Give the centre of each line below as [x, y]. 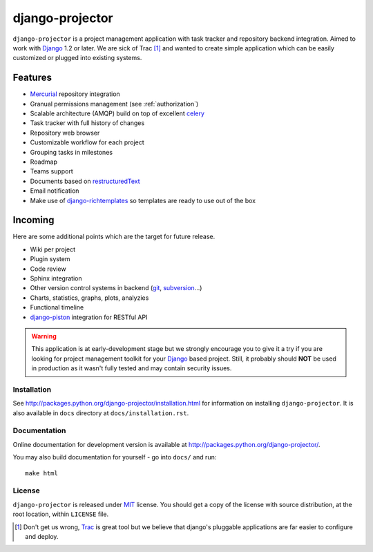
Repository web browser [65, 133]
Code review [48, 269]
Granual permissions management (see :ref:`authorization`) [114, 104]
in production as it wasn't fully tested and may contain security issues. [132, 368]
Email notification [55, 191]
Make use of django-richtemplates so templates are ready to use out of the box [143, 200]
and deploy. [42, 536]
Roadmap [44, 162]
